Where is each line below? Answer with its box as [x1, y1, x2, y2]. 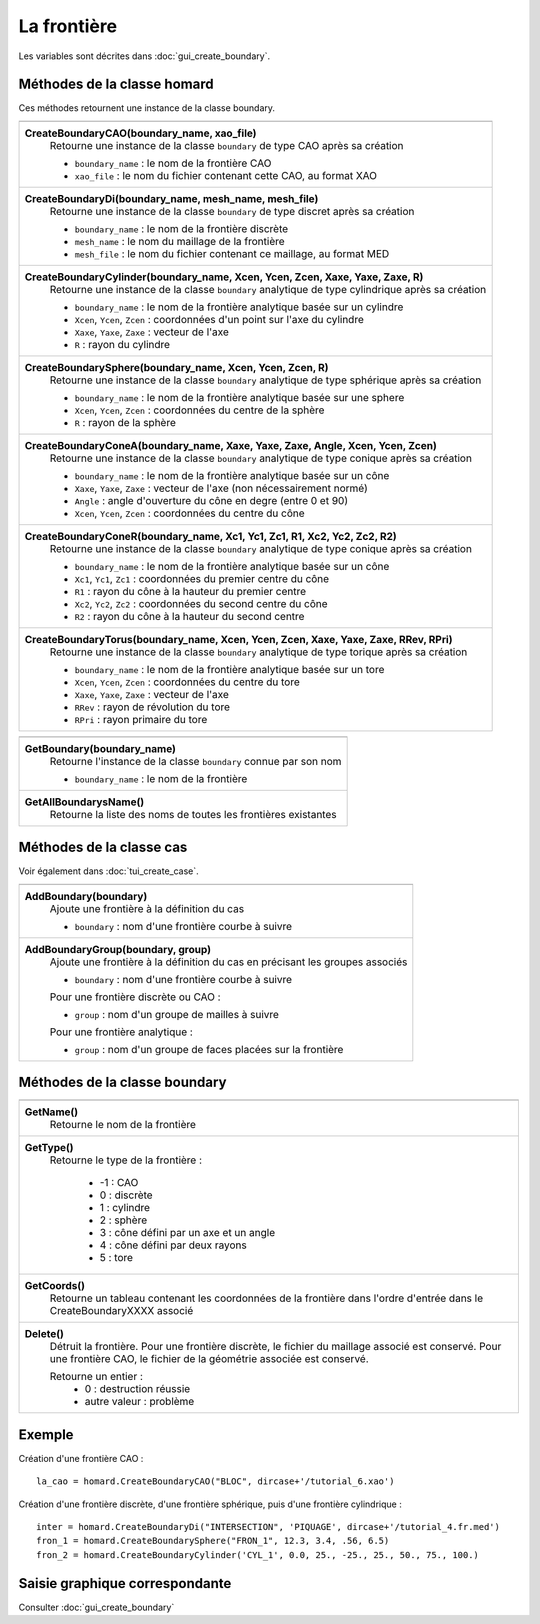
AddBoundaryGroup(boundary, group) [24, 942, 212, 956]
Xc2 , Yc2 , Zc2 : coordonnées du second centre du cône [74, 596, 329, 610]
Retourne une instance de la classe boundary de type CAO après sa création [49, 138, 404, 152]
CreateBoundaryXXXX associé [49, 1304, 194, 1318]
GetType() [24, 1141, 74, 1155]
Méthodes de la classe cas [18, 839, 188, 856]
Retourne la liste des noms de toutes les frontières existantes [49, 807, 337, 821]
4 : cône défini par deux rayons [99, 1238, 247, 1252]
